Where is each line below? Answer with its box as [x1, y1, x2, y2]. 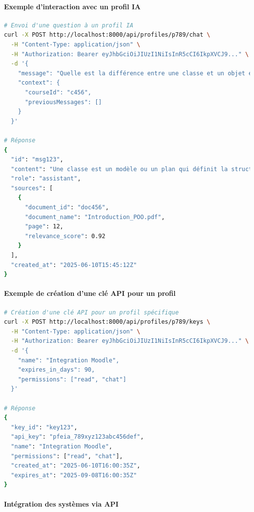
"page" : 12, [24, 223, 63, 230]
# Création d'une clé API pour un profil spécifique [4, 309, 179, 316]
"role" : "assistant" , [11, 175, 81, 182]
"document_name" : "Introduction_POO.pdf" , [24, 213, 165, 221]
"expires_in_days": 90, [18, 366, 95, 374]
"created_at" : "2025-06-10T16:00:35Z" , [11, 462, 141, 469]
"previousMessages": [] [24, 98, 102, 106]
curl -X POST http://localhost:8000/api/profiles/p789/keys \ [4, 318, 211, 326]
